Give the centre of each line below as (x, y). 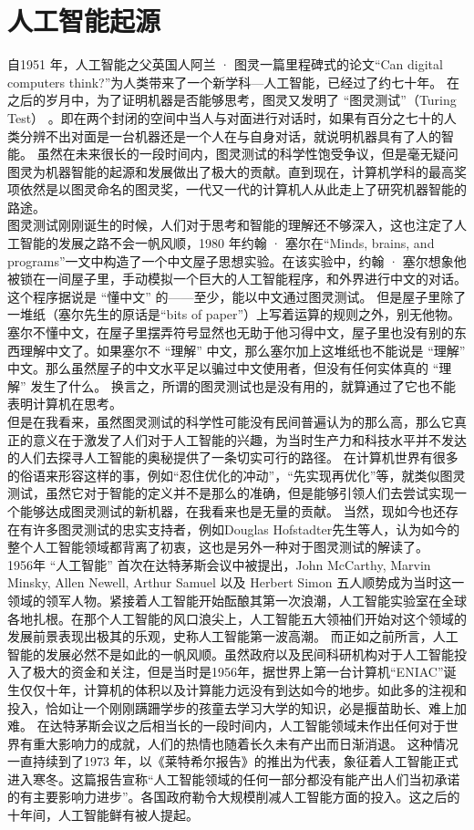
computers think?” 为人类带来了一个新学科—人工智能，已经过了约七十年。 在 (233, 82)
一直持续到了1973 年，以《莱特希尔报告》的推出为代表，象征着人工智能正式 (233, 761)
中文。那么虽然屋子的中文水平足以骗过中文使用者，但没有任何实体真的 (218, 368)
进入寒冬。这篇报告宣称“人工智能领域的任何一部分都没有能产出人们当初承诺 (234, 778)
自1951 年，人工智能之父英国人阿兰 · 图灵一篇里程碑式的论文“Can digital (225, 64)
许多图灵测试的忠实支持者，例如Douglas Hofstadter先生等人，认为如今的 (246, 529)
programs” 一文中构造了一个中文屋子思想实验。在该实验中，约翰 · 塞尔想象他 (237, 260)
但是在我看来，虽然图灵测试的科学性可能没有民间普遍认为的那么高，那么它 (231, 421)
